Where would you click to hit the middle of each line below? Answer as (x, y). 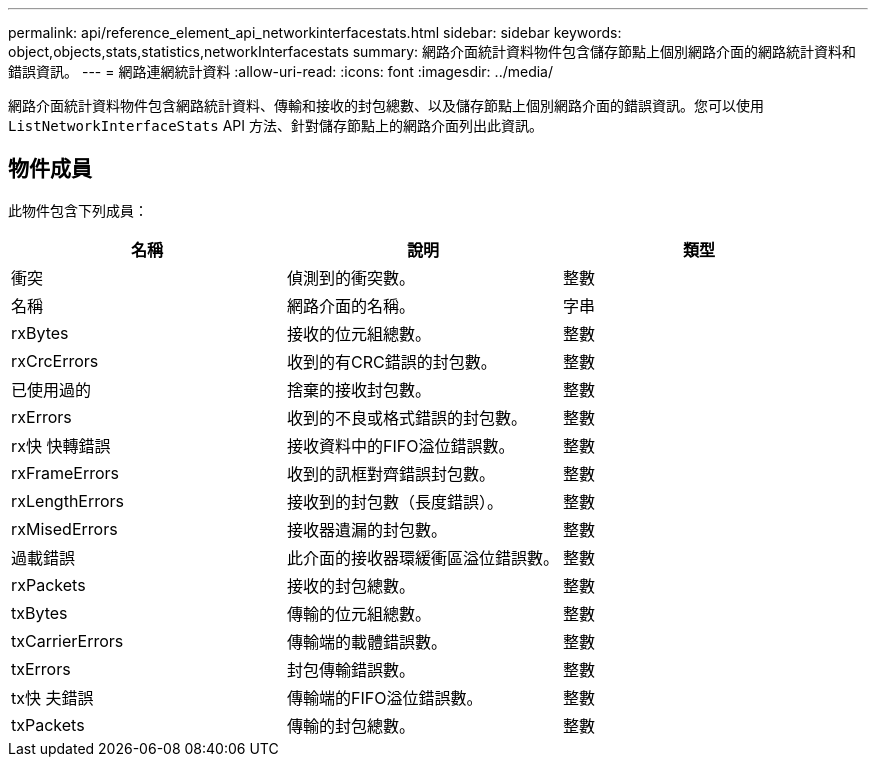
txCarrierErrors (67, 640)
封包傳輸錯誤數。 (351, 669)
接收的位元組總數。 (359, 333)
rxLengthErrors (68, 500)
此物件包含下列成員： (78, 210)
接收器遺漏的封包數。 (367, 529)
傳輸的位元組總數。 (359, 613)
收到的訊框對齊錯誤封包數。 (391, 473)
